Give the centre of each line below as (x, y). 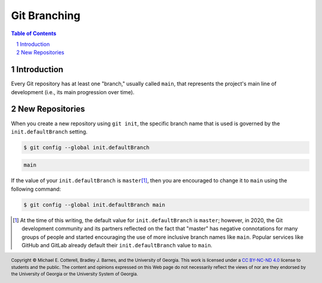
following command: (36, 189)
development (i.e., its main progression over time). (73, 92)
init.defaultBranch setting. (49, 132)
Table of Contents (34, 33)
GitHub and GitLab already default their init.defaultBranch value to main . (117, 245)
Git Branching (46, 15)
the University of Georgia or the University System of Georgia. (75, 274)
